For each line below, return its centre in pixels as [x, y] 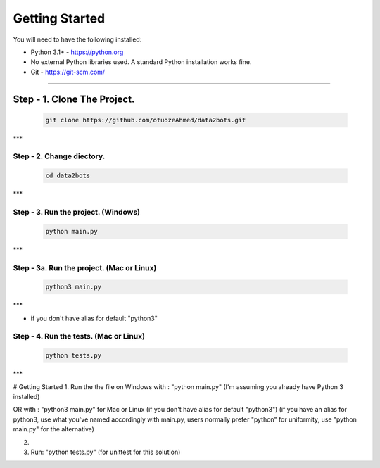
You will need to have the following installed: [77, 39]
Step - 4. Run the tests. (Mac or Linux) [79, 336]
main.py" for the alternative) [54, 429]
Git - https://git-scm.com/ [68, 72]
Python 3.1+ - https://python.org [77, 52]
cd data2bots [68, 176]
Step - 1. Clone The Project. [74, 99]
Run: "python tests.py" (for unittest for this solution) [106, 452]
